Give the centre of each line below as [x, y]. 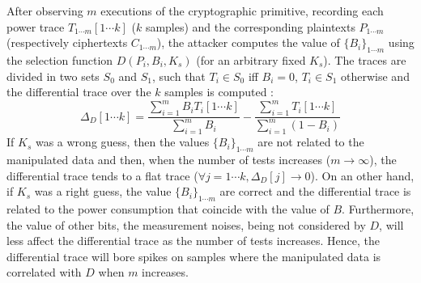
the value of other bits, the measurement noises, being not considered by [186, 224]
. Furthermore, [378, 209]
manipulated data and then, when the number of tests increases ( [169, 160]
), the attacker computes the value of [248, 42]
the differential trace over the [79, 92]
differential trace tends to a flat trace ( [102, 175]
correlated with [44, 272]
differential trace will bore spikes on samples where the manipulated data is [194, 256]
